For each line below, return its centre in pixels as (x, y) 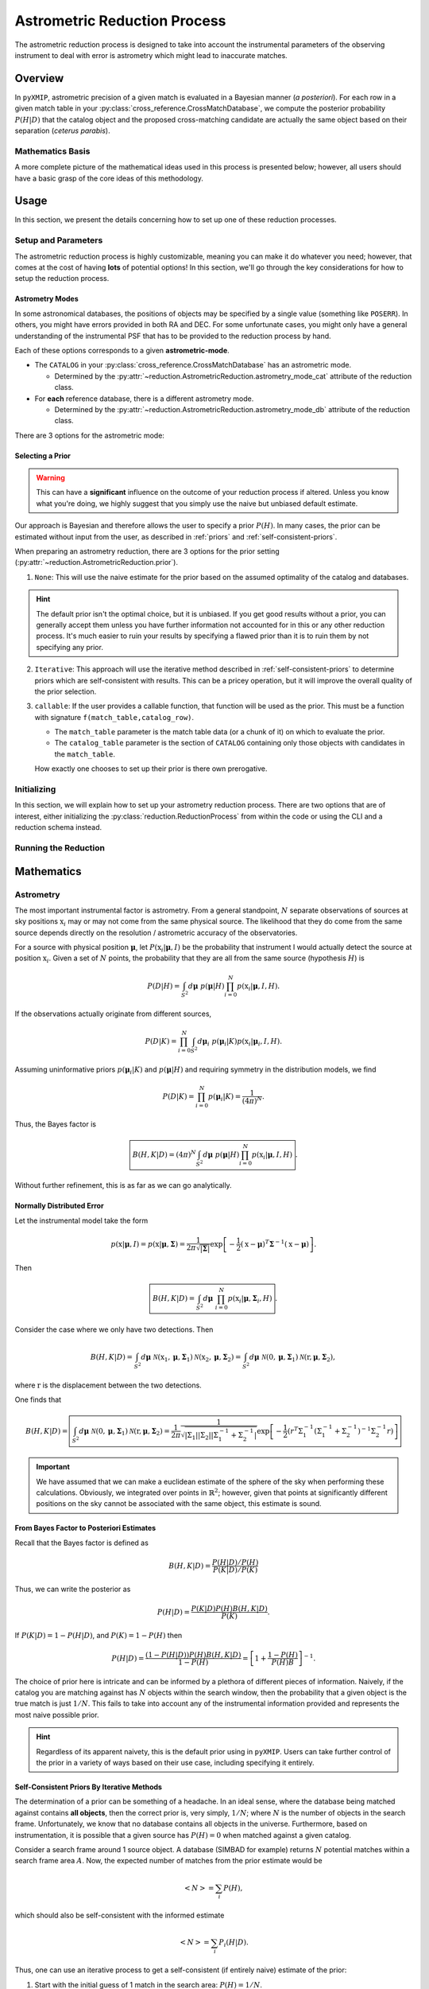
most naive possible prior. (57, 1715)
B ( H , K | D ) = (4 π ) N (164, 1154)
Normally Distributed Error (59, 1206)
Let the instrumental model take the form (81, 1220)
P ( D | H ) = (164, 986)
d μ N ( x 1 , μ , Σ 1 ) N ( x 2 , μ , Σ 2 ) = (191, 1358)
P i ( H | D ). (234, 1944)
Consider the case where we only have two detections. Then (114, 1329)
